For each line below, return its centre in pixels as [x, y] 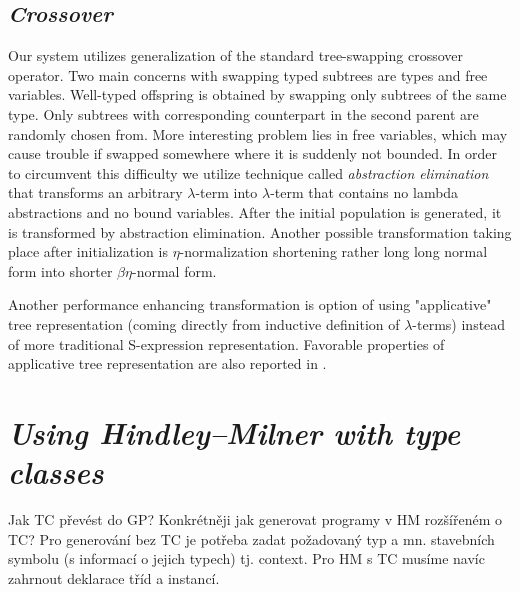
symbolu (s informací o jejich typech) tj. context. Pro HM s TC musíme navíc [246, 558]
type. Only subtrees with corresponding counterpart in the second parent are [243, 113]
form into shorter [60, 270]
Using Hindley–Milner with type [234, 432]
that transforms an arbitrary [95, 192]
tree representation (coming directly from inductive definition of [204, 323]
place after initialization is [88, 251]
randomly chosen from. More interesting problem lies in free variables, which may [258, 133]
